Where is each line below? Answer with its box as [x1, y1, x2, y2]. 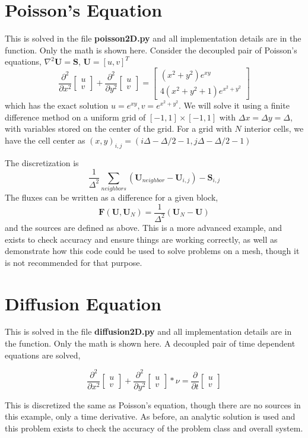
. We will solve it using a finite [179, 99, 290, 111]
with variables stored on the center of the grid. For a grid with [5, 122, 232, 135]
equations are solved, [5, 348, 81, 361]
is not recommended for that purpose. [5, 256, 142, 268]
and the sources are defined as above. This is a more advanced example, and [5, 221, 282, 233]
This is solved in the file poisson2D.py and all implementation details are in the [5, 32, 301, 45]
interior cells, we [244, 122, 304, 135]
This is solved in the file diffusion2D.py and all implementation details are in [5, 325, 292, 338]
